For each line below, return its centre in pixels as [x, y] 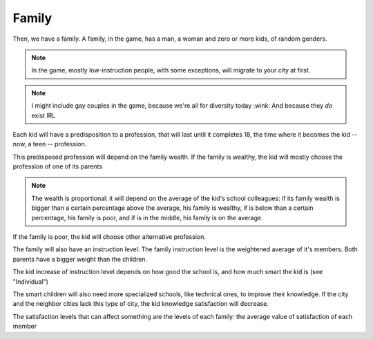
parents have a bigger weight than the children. [80, 259]
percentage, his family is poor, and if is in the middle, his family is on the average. [147, 217]
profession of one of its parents [58, 166]
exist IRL [44, 115]
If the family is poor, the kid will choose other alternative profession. [109, 237]
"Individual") [30, 281]
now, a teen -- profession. [50, 144]
